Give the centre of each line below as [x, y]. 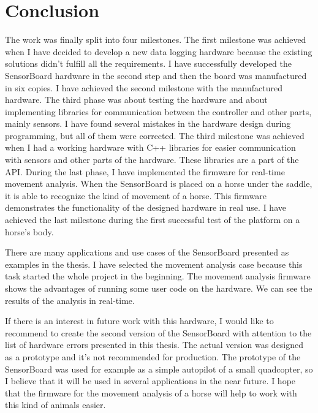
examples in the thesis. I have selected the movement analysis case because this [154, 264]
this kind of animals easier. [55, 405]
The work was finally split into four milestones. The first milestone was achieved [156, 40]
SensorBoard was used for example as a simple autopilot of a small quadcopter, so [159, 369]
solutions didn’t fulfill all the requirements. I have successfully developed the [149, 63]
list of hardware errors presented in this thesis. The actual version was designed [154, 345]
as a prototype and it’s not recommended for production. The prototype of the [153, 356]
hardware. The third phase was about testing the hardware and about [136, 100]
